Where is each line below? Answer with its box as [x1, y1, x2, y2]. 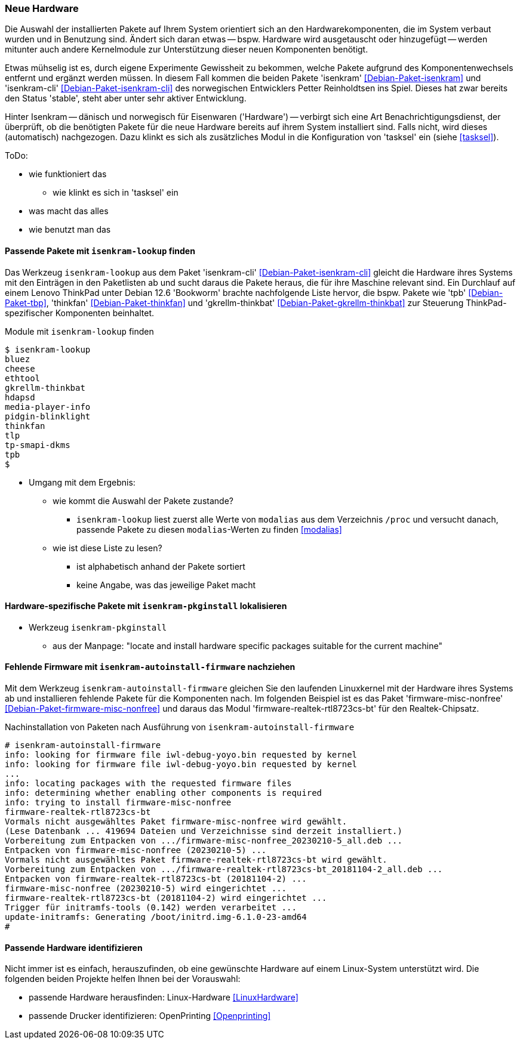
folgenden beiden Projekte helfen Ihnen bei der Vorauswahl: [5, 974, 241, 984]
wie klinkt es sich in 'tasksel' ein [53, 187, 179, 198]
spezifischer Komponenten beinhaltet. [5, 307, 154, 318]
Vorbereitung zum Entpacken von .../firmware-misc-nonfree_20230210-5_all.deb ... [5, 836, 402, 846]
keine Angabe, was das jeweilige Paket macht [76, 579, 256, 590]
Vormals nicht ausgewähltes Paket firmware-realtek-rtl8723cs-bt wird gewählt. [5, 855, 387, 865]
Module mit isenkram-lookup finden [5, 326, 154, 336]
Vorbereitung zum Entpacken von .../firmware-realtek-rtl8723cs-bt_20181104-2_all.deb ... [5, 864, 443, 875]
